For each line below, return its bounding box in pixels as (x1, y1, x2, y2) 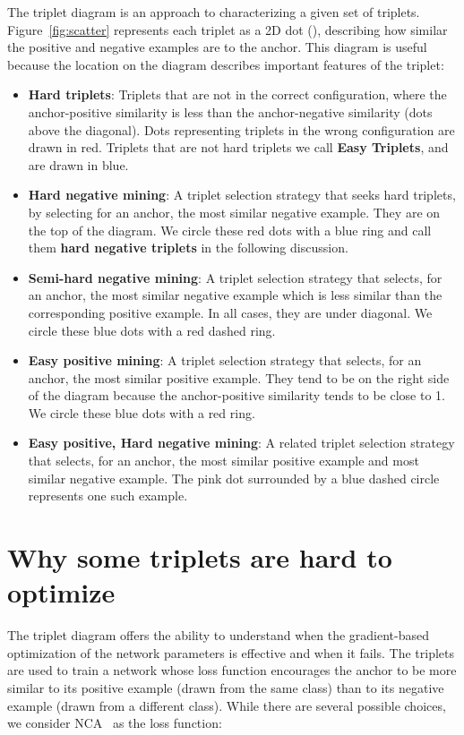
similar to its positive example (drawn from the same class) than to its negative (7, 678, 444, 697)
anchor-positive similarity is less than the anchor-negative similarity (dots (28, 102, 433, 121)
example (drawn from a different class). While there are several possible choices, (7, 696, 446, 714)
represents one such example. (28, 486, 188, 505)
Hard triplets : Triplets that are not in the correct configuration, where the (28, 85, 447, 104)
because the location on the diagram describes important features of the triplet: (7, 55, 444, 73)
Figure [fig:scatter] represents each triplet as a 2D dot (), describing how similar (7, 20, 448, 38)
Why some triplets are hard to (7, 539, 392, 576)
